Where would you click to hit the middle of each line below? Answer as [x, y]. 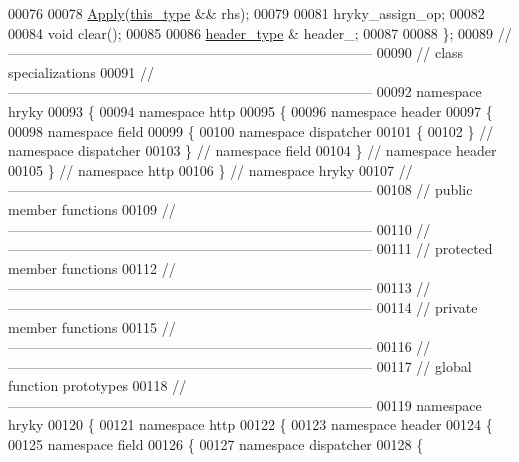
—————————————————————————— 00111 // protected [250, 248]
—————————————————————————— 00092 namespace [245, 91]
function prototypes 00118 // [97, 385]
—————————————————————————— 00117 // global [240, 365]
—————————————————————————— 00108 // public [240, 189]
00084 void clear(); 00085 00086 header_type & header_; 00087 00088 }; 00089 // [260, 32]
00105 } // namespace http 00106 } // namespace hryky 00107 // [210, 169]
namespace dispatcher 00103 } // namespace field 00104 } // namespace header [252, 150]
